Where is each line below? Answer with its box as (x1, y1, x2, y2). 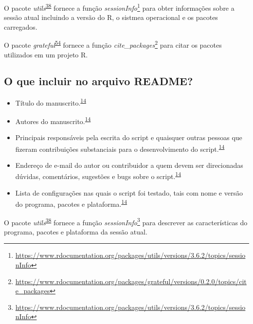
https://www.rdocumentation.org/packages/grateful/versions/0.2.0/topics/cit (15, 276, 247, 286)
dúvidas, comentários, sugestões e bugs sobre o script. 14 (15, 170, 181, 181)
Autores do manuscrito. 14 (15, 114, 91, 126)
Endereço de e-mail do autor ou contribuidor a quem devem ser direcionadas (15, 160, 243, 170)
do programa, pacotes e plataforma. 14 (15, 198, 127, 209)
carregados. (4, 21, 37, 32)
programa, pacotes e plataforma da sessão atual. (4, 226, 147, 236)
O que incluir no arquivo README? (4, 73, 193, 88)
